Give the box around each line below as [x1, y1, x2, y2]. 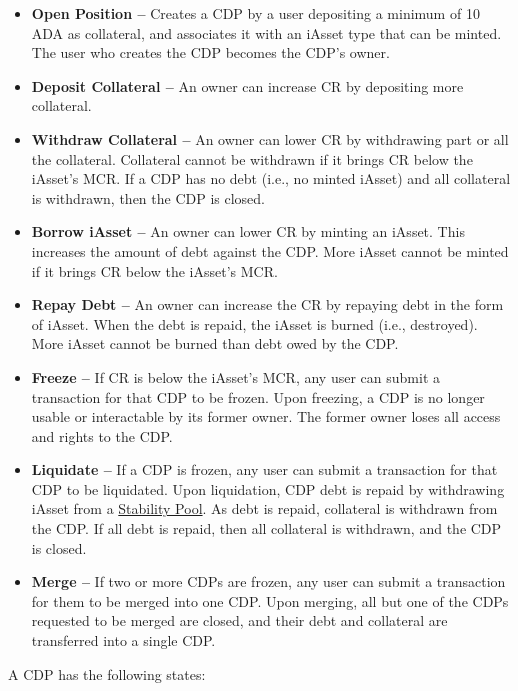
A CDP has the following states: [8, 663, 206, 684]
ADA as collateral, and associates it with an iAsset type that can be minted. [31, 22, 502, 43]
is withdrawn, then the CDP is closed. [31, 187, 266, 208]
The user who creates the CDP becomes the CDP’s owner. [31, 42, 390, 63]
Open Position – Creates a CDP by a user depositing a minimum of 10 [31, 3, 480, 23]
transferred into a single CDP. [31, 630, 216, 651]
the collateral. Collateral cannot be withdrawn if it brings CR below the [31, 148, 473, 169]
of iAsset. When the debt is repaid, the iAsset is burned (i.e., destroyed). [31, 313, 478, 334]
